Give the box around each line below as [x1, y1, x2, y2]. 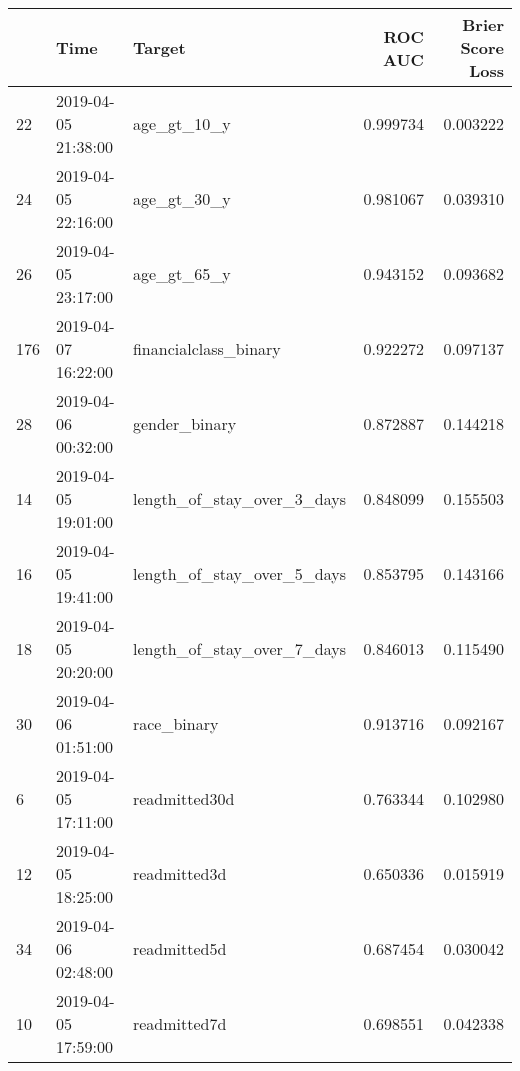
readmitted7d [132, 1012, 227, 1035]
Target [132, 36, 186, 59]
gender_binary [132, 412, 237, 435]
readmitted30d [132, 787, 235, 810]
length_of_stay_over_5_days [132, 562, 347, 585]
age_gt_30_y [132, 187, 231, 210]
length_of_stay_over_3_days [132, 487, 347, 510]
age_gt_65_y [132, 262, 231, 285]
